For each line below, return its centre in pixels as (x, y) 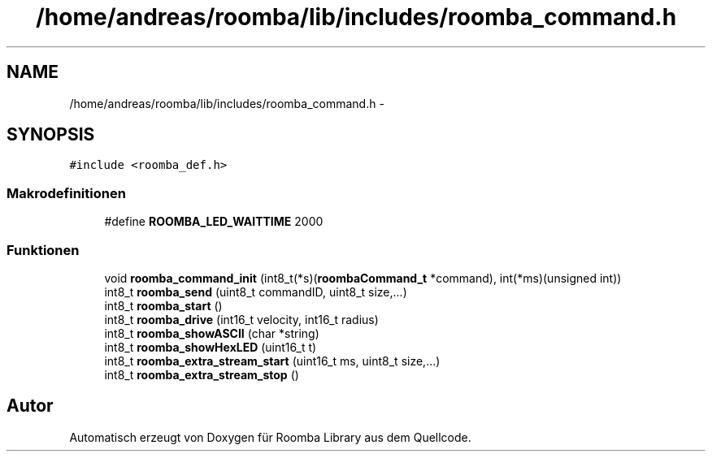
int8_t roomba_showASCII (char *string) (212, 333)
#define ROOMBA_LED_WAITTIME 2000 (214, 222)
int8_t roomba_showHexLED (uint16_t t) (211, 347)
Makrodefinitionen (66, 193)
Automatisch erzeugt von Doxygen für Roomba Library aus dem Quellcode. (270, 437)
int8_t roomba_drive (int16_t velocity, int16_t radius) (241, 319)
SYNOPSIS (51, 135)
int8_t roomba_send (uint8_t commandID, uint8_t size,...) (256, 292)
